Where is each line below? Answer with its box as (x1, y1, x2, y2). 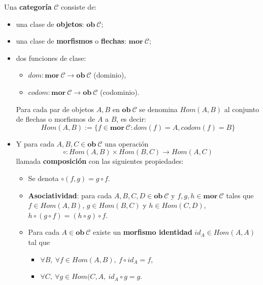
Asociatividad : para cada (28, 190, 112, 200)
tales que (226, 190, 254, 200)
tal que (28, 236, 50, 247)
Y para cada (16, 138, 54, 149)
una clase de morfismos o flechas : (16, 35, 126, 46)
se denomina (139, 103, 178, 114)
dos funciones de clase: (16, 52, 86, 63)
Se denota (28, 172, 59, 183)
